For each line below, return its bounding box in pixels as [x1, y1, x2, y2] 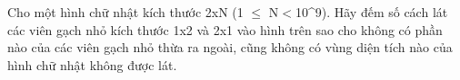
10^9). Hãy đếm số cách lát [295, 3, 448, 21]
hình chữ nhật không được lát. [7, 55, 177, 74]
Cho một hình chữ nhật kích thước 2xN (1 [7, 3, 244, 21]
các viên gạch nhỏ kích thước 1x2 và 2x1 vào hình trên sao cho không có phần [7, 20, 443, 39]
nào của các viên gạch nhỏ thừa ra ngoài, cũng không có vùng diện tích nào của [7, 38, 453, 57]
